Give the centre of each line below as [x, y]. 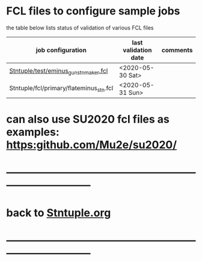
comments [177, 50]
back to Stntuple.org [59, 213]
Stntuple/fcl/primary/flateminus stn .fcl [61, 89]
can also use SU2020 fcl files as [88, 119]
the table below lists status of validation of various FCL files [80, 28]
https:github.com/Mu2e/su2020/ [92, 145]
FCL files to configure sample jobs [93, 11]
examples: [33, 132]
